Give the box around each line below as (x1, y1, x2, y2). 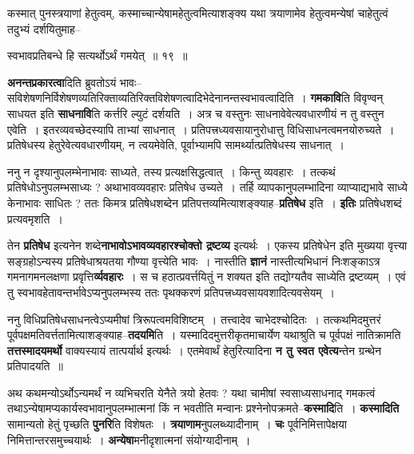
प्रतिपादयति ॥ (7, 357, 63, 374)
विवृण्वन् (353, 89, 384, 106)
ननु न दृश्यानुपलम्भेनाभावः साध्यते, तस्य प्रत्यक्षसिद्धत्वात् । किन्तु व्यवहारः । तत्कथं (7, 163, 336, 180)
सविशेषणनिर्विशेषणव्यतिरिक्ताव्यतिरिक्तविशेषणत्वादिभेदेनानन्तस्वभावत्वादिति (7, 89, 294, 106)
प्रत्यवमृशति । (7, 210, 63, 227)
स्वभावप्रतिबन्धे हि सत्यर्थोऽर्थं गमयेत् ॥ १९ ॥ (7, 47, 188, 64)
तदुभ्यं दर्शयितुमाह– (7, 20, 81, 37)
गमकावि (310, 89, 341, 106)
